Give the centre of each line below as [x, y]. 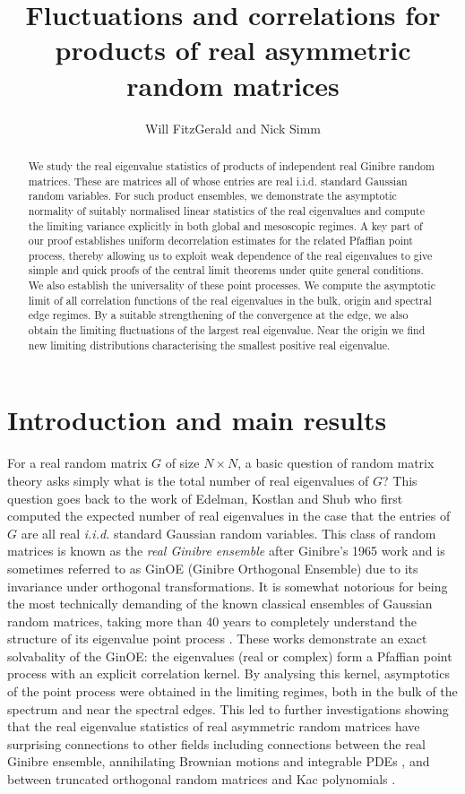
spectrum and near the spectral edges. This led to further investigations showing [228, 708]
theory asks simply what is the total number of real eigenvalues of [188, 480]
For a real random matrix [77, 463]
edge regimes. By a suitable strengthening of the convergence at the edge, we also [218, 315]
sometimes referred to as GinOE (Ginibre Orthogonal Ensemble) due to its [213, 568]
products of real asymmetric [233, 50]
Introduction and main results [197, 420]
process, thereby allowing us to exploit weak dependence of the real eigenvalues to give [230, 255]
